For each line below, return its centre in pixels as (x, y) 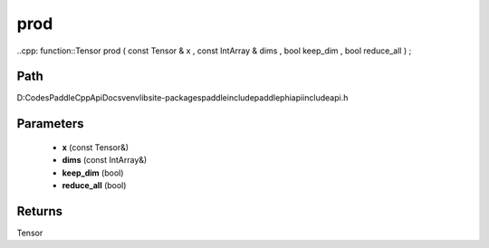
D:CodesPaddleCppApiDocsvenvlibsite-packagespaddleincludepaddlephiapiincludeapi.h (182, 98)
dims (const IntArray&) (105, 160)
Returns (40, 211)
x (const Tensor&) (96, 147)
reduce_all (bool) (94, 186)
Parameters (50, 124)
